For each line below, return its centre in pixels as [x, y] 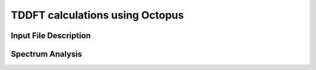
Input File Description [51, 36]
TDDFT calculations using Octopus [97, 15]
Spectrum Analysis [47, 54]
